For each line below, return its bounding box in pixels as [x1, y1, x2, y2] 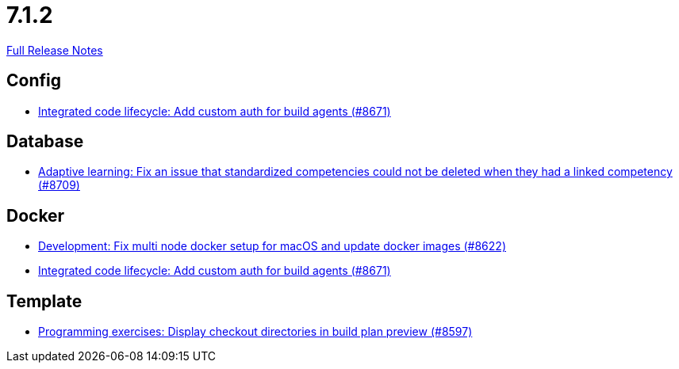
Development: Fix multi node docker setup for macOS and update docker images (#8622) [38, 239, 506, 253]
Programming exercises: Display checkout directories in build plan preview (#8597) [38, 325, 473, 339]
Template [6, 291, 82, 311]
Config [6, 70, 61, 91]
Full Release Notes [6, 43, 103, 57]
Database [6, 131, 84, 152]
